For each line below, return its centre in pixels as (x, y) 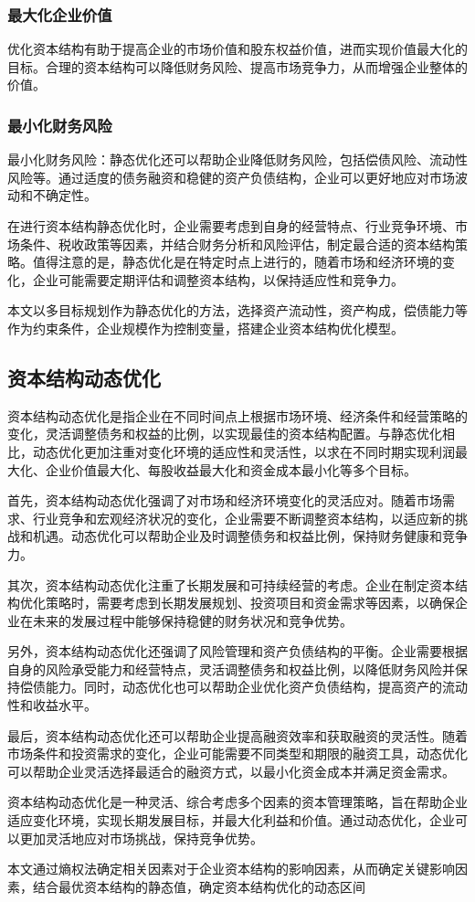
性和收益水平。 (52, 705)
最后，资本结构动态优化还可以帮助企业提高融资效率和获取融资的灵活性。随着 (237, 735)
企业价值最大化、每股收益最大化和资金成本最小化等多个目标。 (231, 469)
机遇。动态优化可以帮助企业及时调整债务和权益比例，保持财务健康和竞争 (250, 536)
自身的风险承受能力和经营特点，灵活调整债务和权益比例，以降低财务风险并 (231, 669)
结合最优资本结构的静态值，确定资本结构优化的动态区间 (199, 886)
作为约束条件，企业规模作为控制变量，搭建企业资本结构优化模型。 (206, 328)
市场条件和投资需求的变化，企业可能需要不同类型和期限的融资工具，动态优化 (237, 753)
